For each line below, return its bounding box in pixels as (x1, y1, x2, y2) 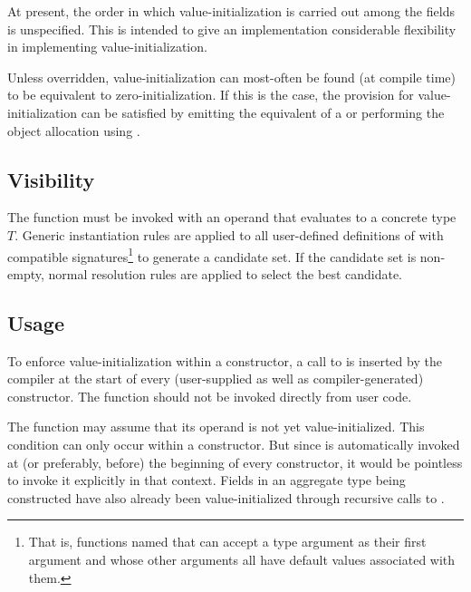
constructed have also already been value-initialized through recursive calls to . (7, 488, 445, 507)
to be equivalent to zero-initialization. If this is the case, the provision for (7, 85, 414, 104)
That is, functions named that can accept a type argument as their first (28, 532, 427, 551)
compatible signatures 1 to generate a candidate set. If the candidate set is (7, 244, 417, 266)
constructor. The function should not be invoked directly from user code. (7, 386, 412, 405)
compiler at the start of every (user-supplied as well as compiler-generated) (7, 369, 424, 388)
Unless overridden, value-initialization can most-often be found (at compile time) (7, 67, 456, 86)
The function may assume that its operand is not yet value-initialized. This (7, 417, 425, 436)
